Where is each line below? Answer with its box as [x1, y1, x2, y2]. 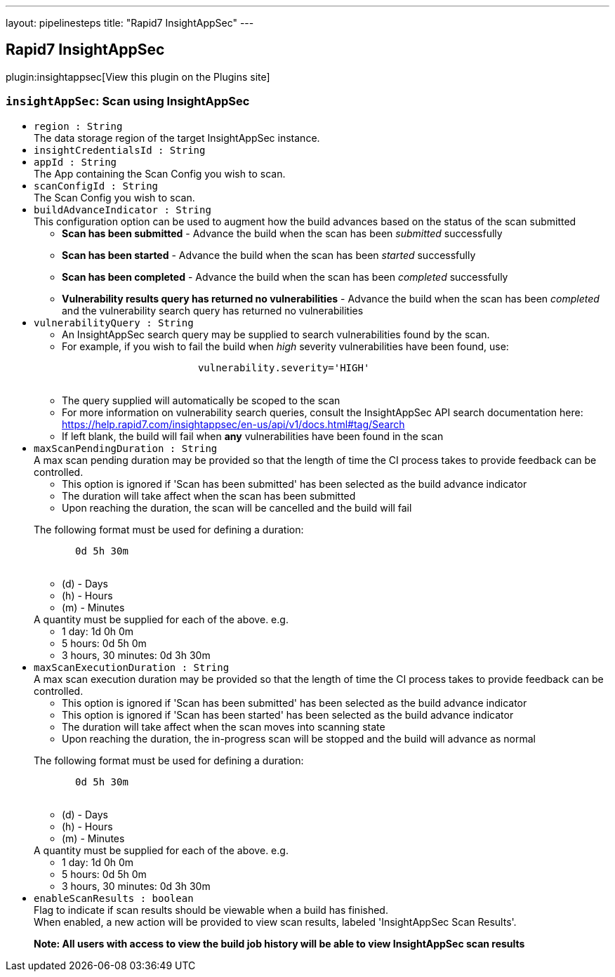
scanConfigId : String [34, 180, 159, 192]
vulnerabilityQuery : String [34, 317, 194, 328]
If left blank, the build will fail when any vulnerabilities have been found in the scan [62, 430, 444, 442]
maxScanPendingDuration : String [34, 442, 218, 454]
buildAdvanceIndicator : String [34, 204, 211, 215]
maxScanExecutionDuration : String [34, 661, 230, 673]
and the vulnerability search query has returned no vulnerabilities [62, 304, 364, 317]
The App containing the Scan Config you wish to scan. [34, 167, 286, 180]
